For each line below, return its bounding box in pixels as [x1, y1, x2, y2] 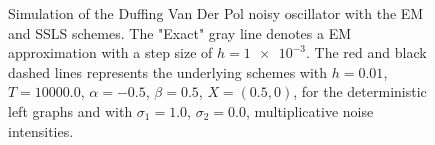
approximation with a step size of [8, 42, 213, 63]
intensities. [8, 120, 74, 141]
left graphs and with [8, 100, 133, 121]
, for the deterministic [293, 81, 427, 102]
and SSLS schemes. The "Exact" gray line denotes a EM [8, 22, 352, 43]
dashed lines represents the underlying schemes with [8, 61, 328, 82]
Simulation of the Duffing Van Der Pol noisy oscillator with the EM [8, 3, 424, 23]
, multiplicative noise [245, 100, 374, 121]
